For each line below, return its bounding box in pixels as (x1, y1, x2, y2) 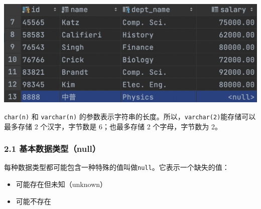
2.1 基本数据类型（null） (4, 142, 100, 155)
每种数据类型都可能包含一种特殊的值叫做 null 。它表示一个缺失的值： (4, 162, 229, 172)
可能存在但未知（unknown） (16, 179, 107, 189)
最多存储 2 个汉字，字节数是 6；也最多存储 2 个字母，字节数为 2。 (4, 121, 222, 131)
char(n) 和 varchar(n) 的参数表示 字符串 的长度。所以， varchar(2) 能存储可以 (4, 111, 256, 121)
